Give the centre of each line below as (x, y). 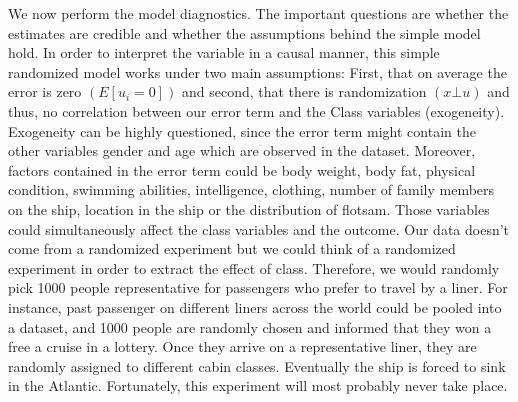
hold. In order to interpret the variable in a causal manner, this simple (224, 52)
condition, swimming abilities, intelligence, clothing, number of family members (251, 189)
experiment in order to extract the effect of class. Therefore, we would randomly (254, 267)
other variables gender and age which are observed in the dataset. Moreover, (242, 150)
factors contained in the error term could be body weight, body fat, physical (242, 169)
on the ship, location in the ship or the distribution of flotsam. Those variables (249, 208)
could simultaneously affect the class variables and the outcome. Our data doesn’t (259, 228)
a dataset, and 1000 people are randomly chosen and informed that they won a (250, 326)
